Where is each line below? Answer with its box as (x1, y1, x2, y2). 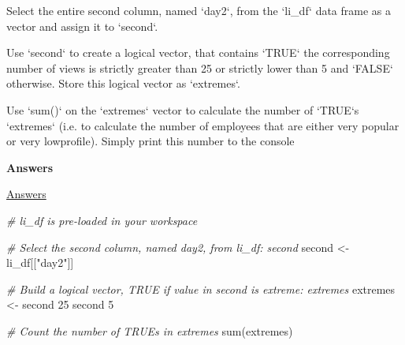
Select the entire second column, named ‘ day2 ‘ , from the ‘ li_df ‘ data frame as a (6, 2, 392, 18)
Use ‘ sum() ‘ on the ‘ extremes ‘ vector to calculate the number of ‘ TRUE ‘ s (6, 101, 359, 118)
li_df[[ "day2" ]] (6, 254, 74, 271)
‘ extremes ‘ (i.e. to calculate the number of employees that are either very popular (6, 117, 399, 133)
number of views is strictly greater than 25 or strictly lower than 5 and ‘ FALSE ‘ (6, 59, 393, 76)
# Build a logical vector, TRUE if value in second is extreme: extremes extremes (6, 280, 396, 297)
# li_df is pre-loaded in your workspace (6, 212, 198, 228)
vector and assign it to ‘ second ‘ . (6, 17, 158, 34)
